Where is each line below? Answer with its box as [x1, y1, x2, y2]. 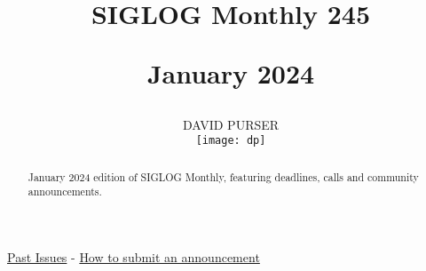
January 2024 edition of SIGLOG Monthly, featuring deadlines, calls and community [28, 169, 419, 184]
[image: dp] [195, 134, 266, 147]
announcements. [28, 184, 102, 199]
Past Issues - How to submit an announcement [7, 247, 260, 266]
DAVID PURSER [182, 115, 280, 133]
